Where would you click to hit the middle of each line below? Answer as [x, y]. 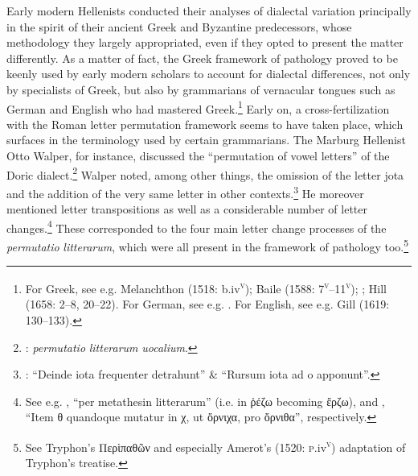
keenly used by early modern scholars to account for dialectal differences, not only [209, 74]
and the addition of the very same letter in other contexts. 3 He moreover [185, 192]
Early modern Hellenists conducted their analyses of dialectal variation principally [209, 10]
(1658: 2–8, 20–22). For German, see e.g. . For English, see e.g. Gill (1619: [207, 304]
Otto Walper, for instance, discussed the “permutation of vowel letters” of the [198, 155]
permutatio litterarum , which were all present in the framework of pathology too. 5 [208, 245]
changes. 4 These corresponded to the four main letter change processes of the [197, 226]
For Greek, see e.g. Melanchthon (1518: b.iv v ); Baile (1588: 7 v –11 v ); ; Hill [206, 287]
